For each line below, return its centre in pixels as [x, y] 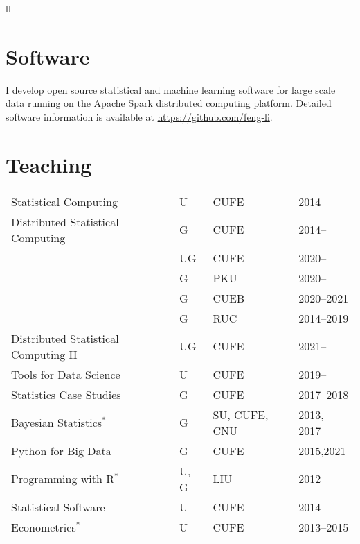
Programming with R [63, 479]
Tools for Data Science [66, 374]
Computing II [44, 354]
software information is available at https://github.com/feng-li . [139, 116]
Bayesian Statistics [57, 423]
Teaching [49, 164]
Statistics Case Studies [66, 394]
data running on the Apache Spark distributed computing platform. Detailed [169, 103]
